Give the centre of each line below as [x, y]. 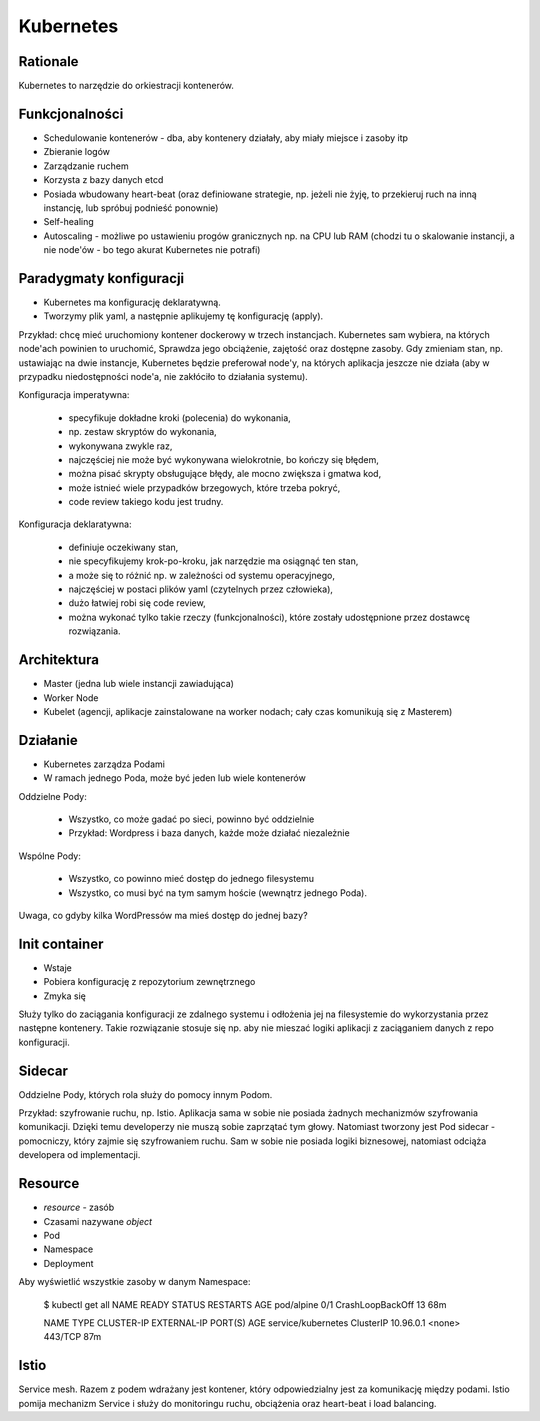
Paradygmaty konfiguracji [101, 278]
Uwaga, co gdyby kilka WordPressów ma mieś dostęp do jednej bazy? [163, 915]
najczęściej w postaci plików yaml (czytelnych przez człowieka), [201, 589]
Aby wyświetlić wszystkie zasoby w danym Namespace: [134, 1282]
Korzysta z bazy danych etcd [103, 180]
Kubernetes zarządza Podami [104, 764]
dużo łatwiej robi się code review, [137, 603]
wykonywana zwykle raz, [120, 446]
